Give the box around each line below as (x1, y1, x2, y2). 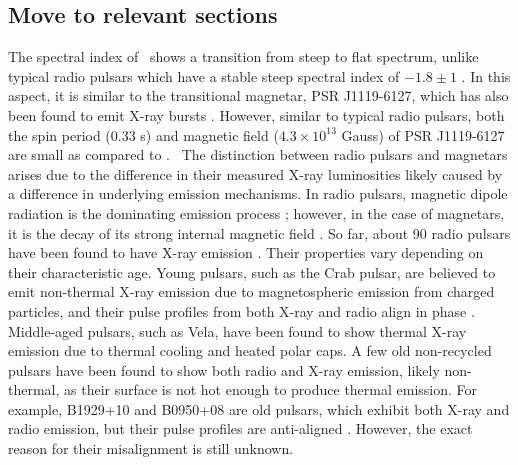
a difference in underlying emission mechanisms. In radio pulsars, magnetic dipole (8, 183, 508, 204)
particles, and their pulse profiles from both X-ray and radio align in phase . (8, 300, 475, 321)
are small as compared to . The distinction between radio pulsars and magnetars (8, 144, 508, 165)
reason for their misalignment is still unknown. (8, 438, 294, 459)
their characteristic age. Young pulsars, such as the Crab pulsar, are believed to (8, 261, 496, 282)
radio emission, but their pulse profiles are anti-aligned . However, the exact (8, 418, 473, 439)
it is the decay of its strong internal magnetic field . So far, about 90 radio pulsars (8, 222, 511, 243)
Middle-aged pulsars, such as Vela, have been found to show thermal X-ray (8, 320, 467, 341)
